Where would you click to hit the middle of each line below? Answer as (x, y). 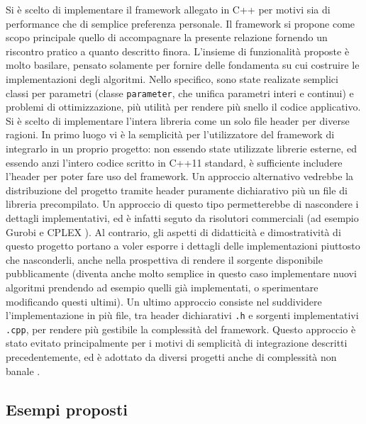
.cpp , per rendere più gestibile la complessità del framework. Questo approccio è (181, 329)
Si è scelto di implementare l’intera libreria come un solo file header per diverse (178, 120)
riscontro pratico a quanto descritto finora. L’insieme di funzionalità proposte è (178, 51)
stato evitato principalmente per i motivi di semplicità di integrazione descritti (177, 343)
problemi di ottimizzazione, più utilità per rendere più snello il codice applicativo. (183, 107)
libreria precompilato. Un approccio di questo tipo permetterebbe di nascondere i (182, 204)
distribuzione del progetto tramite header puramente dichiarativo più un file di (177, 190)
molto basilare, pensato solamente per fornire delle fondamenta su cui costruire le (183, 65)
